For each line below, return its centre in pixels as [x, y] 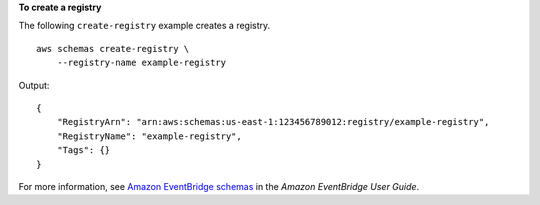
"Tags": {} [83, 150]
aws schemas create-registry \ [113, 48]
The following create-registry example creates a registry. [144, 26]
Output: [34, 85]
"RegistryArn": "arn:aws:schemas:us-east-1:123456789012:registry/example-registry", [273, 122]
